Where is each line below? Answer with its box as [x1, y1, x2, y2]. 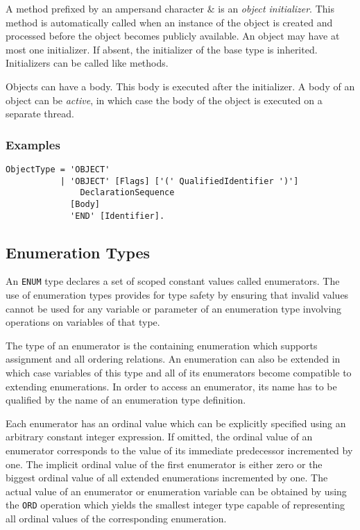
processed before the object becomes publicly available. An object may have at [6, 28, 340, 43]
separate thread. [6, 106, 74, 121]
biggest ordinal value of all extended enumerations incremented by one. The [6, 470, 328, 485]
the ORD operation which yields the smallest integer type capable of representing [6, 497, 345, 512]
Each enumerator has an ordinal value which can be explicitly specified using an [6, 415, 346, 430]
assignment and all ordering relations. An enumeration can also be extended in [6, 351, 341, 366]
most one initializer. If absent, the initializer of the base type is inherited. [6, 42, 318, 56]
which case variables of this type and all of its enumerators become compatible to [6, 365, 352, 380]
